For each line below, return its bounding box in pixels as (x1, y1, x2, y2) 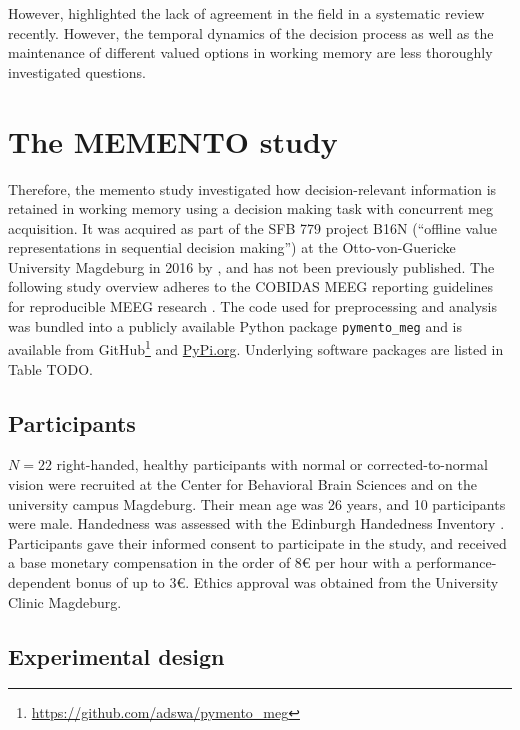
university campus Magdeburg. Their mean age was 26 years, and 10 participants (8, 493, 506, 514)
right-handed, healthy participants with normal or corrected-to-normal (56, 454, 488, 475)
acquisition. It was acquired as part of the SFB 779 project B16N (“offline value (8, 217, 497, 238)
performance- (416, 552, 497, 573)
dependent (8, 571, 72, 592)
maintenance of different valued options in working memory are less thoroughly (8, 42, 493, 63)
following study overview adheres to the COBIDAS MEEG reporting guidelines (8, 276, 494, 297)
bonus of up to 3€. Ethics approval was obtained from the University (75, 571, 499, 592)
